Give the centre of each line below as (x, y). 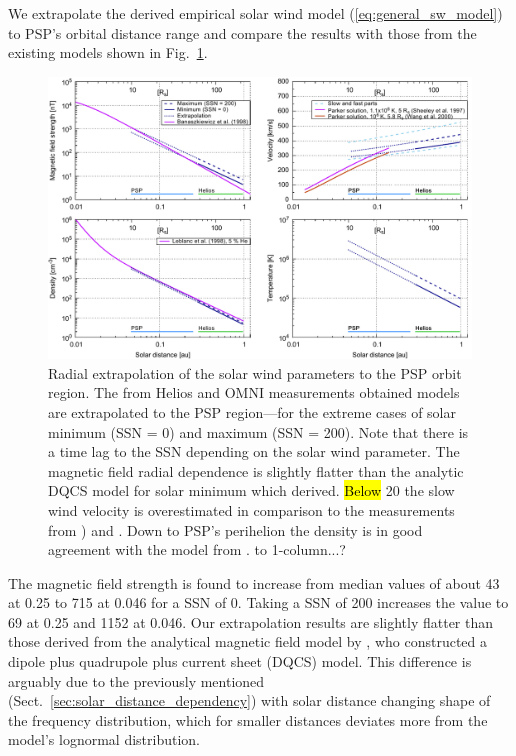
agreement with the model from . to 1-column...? (197, 549)
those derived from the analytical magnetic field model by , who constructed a (247, 641)
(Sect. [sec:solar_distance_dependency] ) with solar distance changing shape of (249, 700)
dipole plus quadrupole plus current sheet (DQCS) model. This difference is (240, 661)
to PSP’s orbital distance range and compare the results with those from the (242, 32)
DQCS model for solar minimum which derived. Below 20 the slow (251, 490)
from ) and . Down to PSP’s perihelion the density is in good (235, 529)
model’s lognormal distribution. (104, 739)
